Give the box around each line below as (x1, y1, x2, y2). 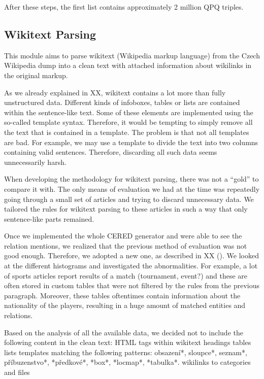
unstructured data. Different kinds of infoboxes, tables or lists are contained (4, 97, 240, 108)
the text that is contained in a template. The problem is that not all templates (4, 126, 249, 137)
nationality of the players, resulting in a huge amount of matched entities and (4, 300, 246, 311)
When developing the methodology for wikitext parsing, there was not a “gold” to (4, 174, 259, 184)
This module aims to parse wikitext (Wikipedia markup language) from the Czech (4, 50, 260, 60)
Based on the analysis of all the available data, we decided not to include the (4, 327, 243, 337)
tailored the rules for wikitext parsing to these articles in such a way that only (4, 203, 248, 214)
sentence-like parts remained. (4, 213, 94, 224)
